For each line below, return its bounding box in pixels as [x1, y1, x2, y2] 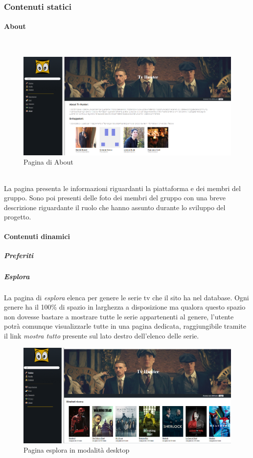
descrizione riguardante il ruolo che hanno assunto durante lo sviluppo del [4, 202, 226, 212]
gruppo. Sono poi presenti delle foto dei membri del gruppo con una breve [4, 193, 226, 203]
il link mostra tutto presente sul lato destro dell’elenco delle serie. [4, 331, 199, 341]
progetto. [4, 212, 31, 222]
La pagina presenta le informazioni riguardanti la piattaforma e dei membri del [4, 183, 241, 193]
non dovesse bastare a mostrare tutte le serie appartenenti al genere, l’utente [4, 311, 234, 321]
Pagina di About [23, 157, 73, 167]
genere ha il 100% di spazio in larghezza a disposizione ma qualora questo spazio [4, 302, 246, 312]
